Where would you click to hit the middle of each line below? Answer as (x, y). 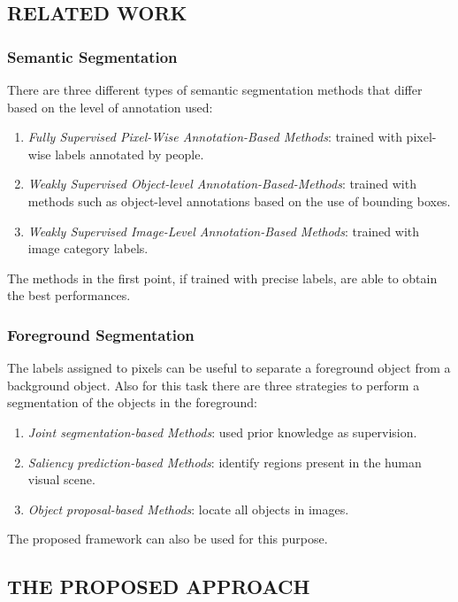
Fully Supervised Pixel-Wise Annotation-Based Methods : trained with (215, 137)
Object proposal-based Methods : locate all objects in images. (188, 509)
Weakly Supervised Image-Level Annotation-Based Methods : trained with (224, 231)
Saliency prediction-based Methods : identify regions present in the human (225, 462)
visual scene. (61, 479)
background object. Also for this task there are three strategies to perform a (214, 385)
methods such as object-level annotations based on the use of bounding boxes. (239, 201)
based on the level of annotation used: (110, 107)
